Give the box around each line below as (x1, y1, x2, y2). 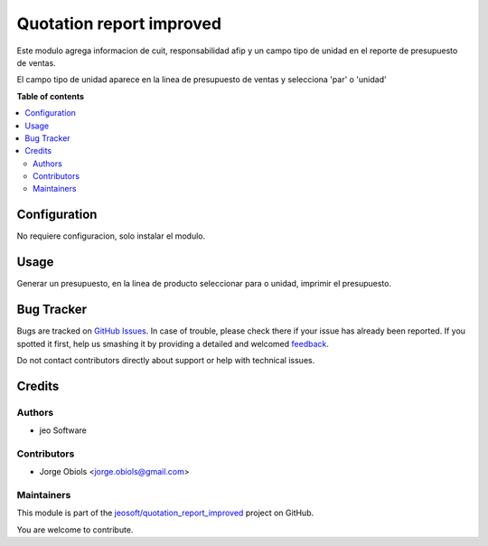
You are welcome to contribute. (16, 524, 134, 535)
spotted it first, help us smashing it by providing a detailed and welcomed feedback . (16, 338, 330, 349)
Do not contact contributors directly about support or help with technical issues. (16, 354, 315, 365)
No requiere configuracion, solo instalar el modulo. (16, 231, 206, 241)
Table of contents (16, 90, 85, 101)
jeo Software (39, 425, 88, 436)
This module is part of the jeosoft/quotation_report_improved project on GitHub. (16, 507, 314, 519)
